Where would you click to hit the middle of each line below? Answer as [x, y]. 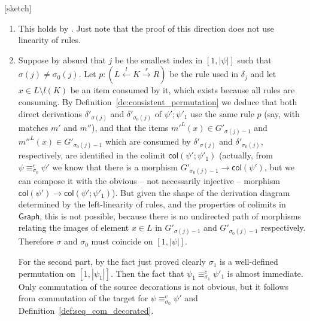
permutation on [47, 273]
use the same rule [222, 113]
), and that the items [130, 127]
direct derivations [50, 113]
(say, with [282, 113]
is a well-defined [249, 262]
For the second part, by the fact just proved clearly [112, 262]
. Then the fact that [147, 273]
